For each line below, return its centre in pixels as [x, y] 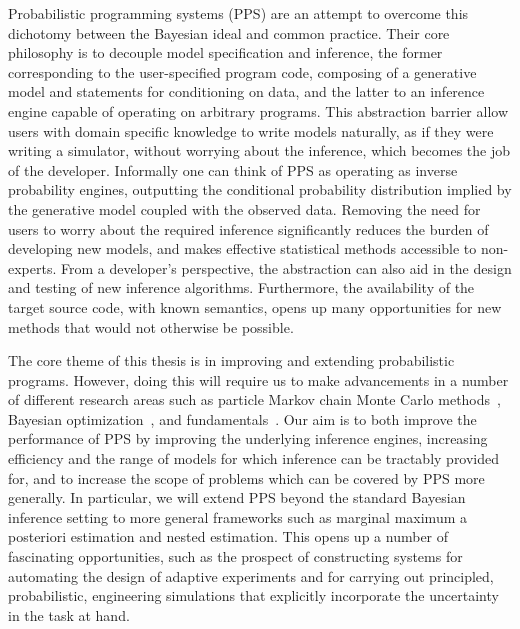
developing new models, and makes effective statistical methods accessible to [242, 248]
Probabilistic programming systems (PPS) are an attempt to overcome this [238, 13]
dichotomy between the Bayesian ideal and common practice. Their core [229, 32]
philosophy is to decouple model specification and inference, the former [225, 52]
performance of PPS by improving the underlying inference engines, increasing [248, 438]
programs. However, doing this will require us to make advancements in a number [258, 379]
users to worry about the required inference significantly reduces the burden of [248, 228]
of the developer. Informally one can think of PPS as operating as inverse [233, 169]
